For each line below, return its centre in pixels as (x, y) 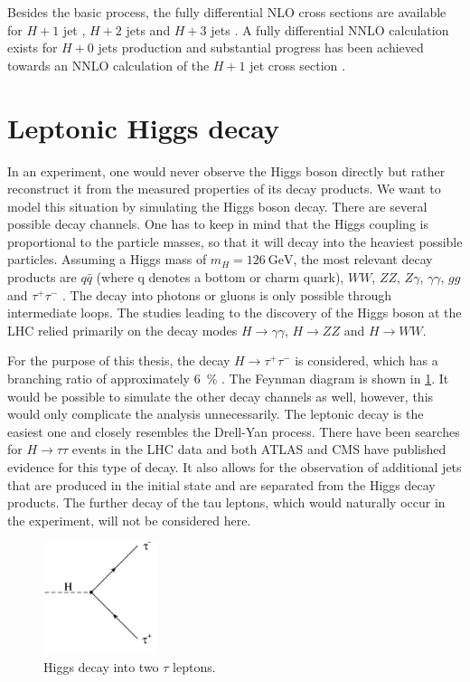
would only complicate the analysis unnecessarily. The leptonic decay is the (216, 414)
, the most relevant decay (363, 259)
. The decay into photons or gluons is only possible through (227, 294)
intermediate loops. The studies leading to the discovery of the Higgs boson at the (235, 313)
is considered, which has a (367, 360)
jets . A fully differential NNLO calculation (330, 29)
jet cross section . (297, 65)
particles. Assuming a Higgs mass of (107, 259)
